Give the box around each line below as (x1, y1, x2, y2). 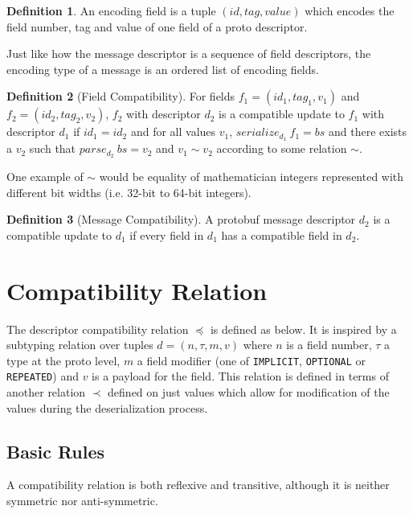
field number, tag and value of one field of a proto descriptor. (6, 18, 308, 35)
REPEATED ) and (6, 368, 79, 384)
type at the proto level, (6, 352, 121, 368)
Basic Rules (6, 438, 105, 463)
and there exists (329, 123, 407, 140)
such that (29, 140, 76, 157)
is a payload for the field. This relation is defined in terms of (92, 368, 389, 384)
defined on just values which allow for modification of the (108, 384, 390, 401)
